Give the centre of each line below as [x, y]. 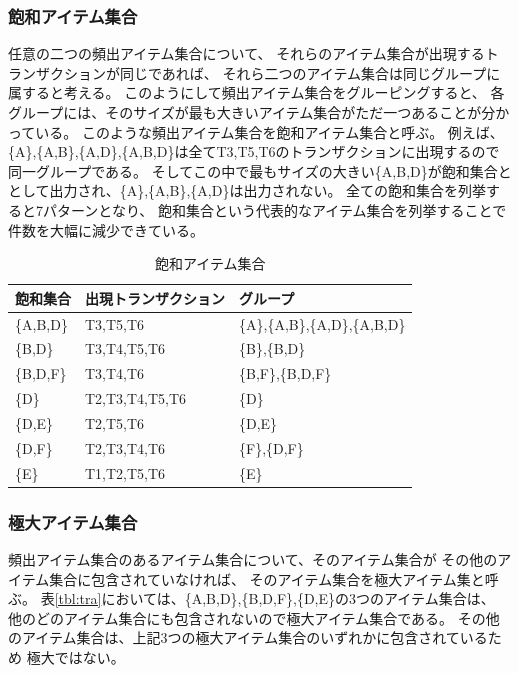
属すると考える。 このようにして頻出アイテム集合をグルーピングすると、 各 [256, 92]
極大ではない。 [75, 656]
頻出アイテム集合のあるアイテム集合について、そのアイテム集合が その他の [253, 558]
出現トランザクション [155, 297]
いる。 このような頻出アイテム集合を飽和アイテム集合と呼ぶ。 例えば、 [269, 131]
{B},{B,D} [272, 348]
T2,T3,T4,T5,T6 [136, 398]
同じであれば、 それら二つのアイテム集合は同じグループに [310, 72]
